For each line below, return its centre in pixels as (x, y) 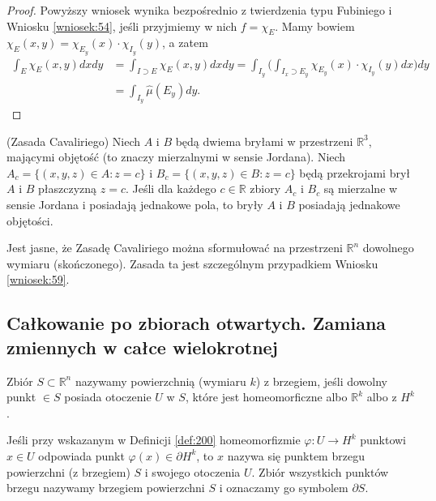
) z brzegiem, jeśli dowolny (322, 381)
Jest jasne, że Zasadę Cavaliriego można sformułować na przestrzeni (175, 248)
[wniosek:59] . (38, 279)
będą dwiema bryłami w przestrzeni (264, 141)
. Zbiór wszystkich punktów (320, 471)
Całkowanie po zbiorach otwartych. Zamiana (197, 323)
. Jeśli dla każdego (171, 188)
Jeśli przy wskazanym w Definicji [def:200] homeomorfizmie (154, 440)
